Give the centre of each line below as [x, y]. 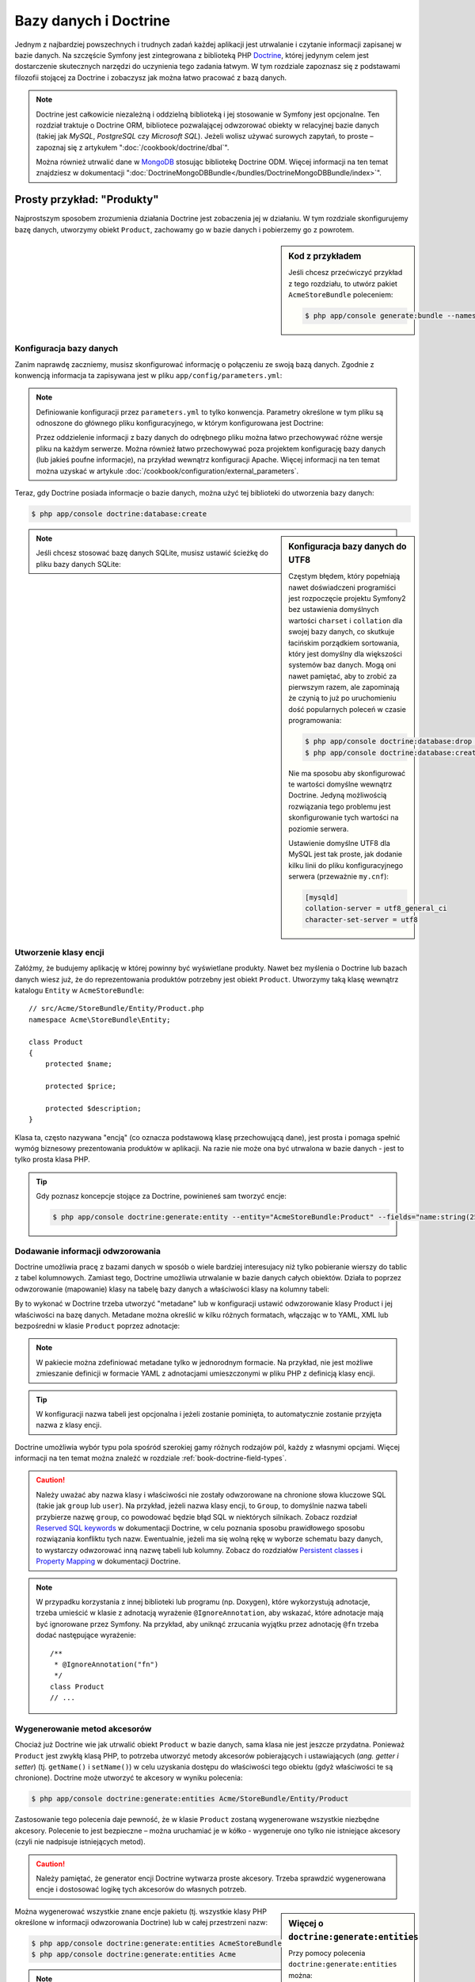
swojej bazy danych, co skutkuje [342, 632]
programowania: [315, 721]
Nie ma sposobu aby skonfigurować [347, 773]
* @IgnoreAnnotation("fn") [106, 1664]
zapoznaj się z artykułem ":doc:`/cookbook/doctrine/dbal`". [133, 147]
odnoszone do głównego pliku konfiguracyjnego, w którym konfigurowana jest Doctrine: [180, 423]
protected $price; [81, 1087]
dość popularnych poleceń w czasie [348, 709]
